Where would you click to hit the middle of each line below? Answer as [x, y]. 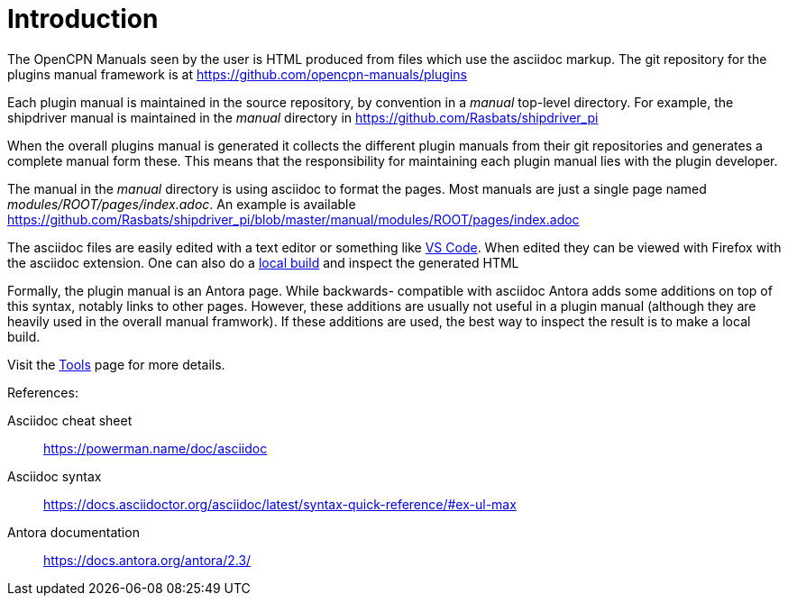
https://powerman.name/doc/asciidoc [156, 448]
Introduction [83, 19]
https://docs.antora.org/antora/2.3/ [147, 560]
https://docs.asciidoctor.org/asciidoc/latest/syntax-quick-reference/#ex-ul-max [280, 504]
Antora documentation [73, 532]
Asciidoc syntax [55, 476]
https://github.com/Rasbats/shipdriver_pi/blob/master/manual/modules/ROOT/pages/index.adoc [293, 219]
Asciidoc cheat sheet [70, 420]
